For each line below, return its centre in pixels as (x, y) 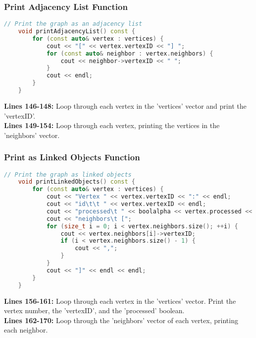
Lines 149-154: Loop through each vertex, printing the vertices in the (112, 125)
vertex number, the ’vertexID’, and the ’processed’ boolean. (94, 310)
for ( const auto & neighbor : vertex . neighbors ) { (130, 53)
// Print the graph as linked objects (68, 174)
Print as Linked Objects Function (72, 157)
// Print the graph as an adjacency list (73, 24)
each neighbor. (26, 330)
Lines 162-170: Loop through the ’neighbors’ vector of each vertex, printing (121, 320)
